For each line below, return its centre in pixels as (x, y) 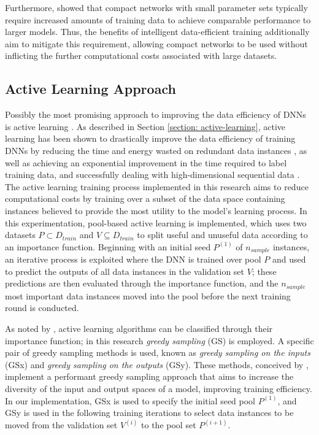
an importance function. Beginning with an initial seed (108, 246)
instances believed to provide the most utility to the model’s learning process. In (156, 210)
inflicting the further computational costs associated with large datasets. (141, 56)
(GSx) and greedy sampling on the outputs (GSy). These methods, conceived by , (157, 364)
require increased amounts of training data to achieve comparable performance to (158, 19)
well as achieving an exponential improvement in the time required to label (146, 162)
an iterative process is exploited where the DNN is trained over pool (133, 259)
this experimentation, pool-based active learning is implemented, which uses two (156, 222)
